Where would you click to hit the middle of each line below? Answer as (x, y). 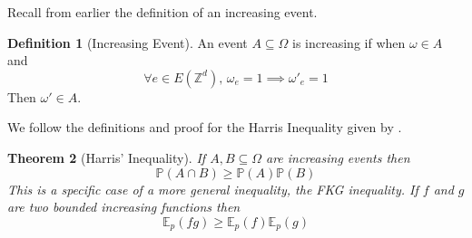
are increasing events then (338, 157)
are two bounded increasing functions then (124, 207)
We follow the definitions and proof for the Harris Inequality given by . (205, 127)
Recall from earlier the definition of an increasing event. (162, 12)
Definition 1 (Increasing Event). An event (128, 42)
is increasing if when (349, 42)
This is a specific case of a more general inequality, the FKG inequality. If (213, 189)
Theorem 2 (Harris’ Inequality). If (107, 157)
